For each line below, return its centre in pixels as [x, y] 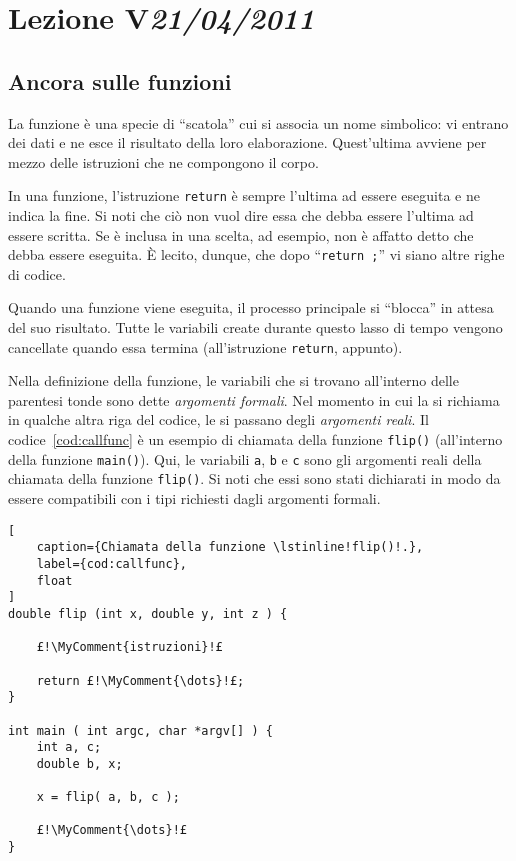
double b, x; [79, 763]
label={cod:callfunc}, [111, 563]
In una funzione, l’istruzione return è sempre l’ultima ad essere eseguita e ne [244, 195]
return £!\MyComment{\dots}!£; [140, 680]
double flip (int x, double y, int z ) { [148, 613]
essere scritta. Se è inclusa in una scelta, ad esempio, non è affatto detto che [241, 234]
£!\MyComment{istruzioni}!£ [129, 647]
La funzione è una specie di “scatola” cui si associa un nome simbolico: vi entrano [258, 122]
